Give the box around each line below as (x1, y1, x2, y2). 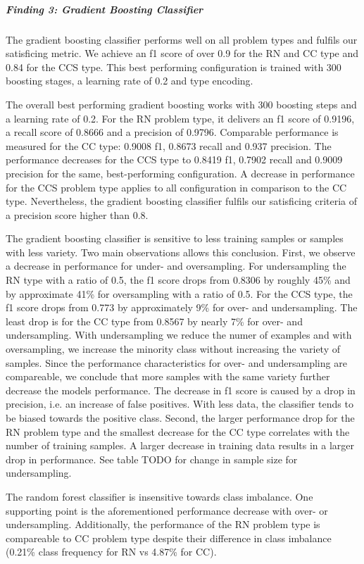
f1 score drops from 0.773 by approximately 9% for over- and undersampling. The (6, 300, 358, 315)
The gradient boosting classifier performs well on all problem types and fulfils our (6, 32, 358, 46)
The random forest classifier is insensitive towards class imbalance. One (6, 489, 313, 503)
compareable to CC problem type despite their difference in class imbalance (6, 530, 332, 545)
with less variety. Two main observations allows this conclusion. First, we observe (6, 244, 356, 259)
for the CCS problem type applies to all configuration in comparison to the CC (6, 180, 347, 194)
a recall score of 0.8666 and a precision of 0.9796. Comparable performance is (6, 125, 339, 139)
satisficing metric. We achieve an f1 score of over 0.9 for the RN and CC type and (6, 46, 359, 61)
